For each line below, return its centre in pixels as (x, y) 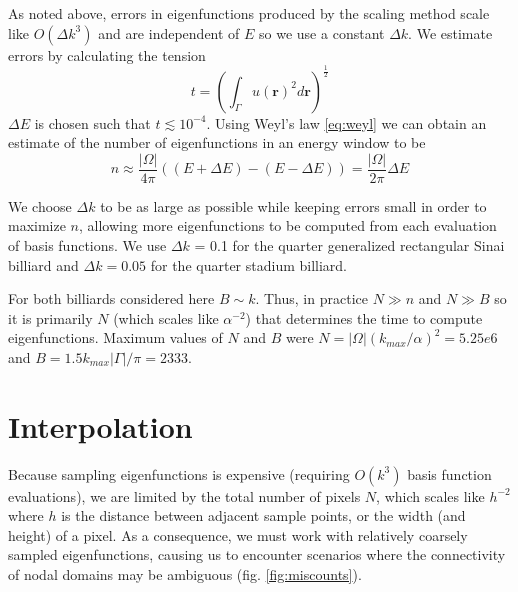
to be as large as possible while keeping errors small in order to (293, 205)
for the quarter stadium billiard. (249, 264)
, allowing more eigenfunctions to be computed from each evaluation (288, 225)
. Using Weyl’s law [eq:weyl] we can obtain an (346, 122)
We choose (40, 205)
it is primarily (50, 317)
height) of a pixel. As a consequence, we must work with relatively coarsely (238, 534)
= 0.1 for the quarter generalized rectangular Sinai (349, 244)
